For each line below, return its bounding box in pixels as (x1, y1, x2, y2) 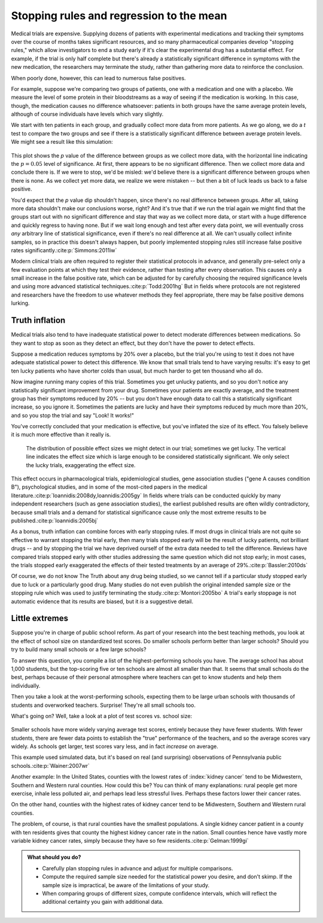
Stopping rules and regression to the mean (11, 9, 227, 22)
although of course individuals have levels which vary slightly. (11, 111, 164, 118)
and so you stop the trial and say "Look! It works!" (11, 411, 135, 419)
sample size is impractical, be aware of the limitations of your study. (42, 881, 209, 889)
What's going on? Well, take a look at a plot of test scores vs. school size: (11, 712, 193, 719)
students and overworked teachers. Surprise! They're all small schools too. (11, 701, 196, 709)
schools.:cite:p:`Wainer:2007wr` (11, 762, 90, 769)
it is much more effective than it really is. (11, 431, 111, 438)
